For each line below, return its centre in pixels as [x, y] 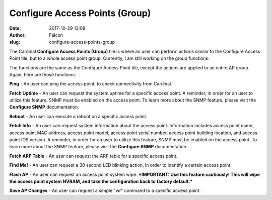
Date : [15, 28]
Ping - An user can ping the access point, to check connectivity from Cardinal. [91, 84]
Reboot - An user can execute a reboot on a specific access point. [78, 116]
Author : [18, 35]
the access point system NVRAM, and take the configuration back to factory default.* [101, 181]
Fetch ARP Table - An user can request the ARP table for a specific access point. [93, 156]
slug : [15, 42]
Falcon [56, 35]
